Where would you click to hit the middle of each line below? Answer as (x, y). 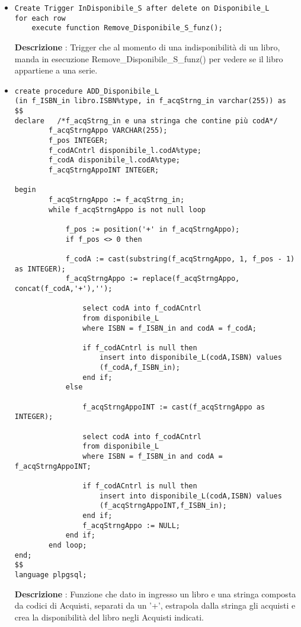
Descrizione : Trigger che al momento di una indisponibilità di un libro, (147, 47)
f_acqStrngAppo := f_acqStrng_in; (117, 199)
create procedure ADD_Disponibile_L (87, 91)
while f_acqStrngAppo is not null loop (127, 209)
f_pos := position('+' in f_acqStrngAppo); (153, 229)
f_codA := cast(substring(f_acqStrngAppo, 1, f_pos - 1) (180, 259)
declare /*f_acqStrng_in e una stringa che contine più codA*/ (146, 121)
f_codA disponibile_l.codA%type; (114, 160)
